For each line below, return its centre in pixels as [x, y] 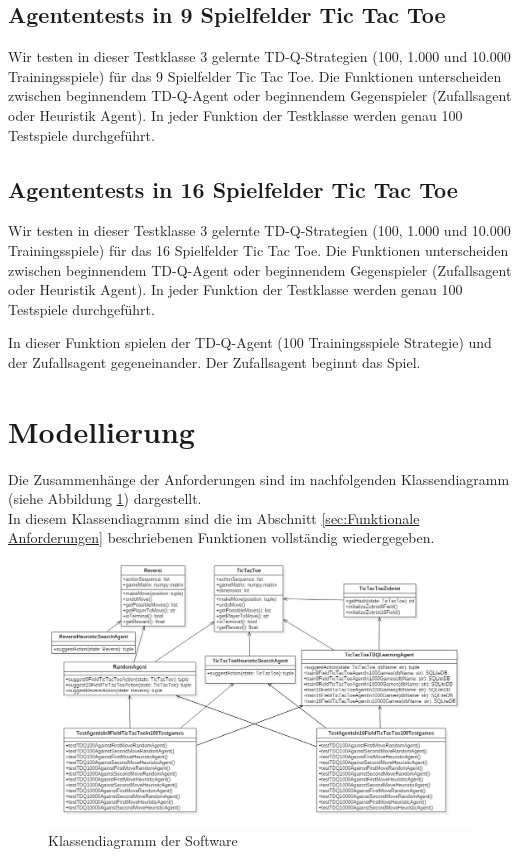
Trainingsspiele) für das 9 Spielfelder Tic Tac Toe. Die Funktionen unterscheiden [255, 75]
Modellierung [101, 430]
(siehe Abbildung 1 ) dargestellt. [105, 498]
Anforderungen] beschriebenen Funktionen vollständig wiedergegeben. [221, 537]
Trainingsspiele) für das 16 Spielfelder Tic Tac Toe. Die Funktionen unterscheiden [258, 249]
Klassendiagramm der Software [143, 840]
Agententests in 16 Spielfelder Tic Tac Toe [233, 188]
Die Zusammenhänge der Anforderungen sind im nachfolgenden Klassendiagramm [259, 478]
